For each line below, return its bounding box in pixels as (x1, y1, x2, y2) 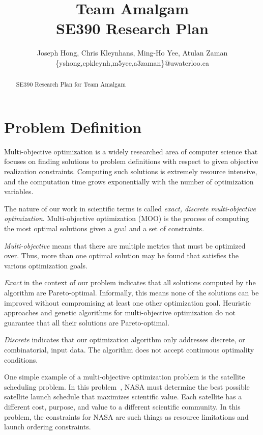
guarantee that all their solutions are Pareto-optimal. (4, 317, 169, 328)
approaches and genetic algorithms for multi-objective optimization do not (4, 307, 236, 318)
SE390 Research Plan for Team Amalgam (16, 80, 126, 89)
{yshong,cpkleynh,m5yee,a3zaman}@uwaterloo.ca (55, 57, 209, 68)
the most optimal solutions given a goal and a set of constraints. (4, 223, 204, 234)
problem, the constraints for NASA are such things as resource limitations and (4, 411, 249, 422)
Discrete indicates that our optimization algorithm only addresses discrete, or (4, 334, 245, 345)
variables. (4, 186, 34, 197)
